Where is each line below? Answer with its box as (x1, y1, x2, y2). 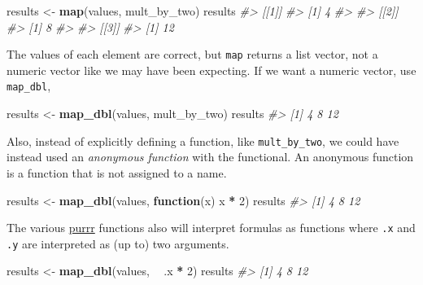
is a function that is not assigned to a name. (7, 164, 227, 181)
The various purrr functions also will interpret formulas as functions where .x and (7, 219, 416, 236)
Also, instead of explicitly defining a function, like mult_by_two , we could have (7, 132, 399, 149)
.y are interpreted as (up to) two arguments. (7, 235, 229, 252)
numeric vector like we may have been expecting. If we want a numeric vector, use (7, 61, 416, 78)
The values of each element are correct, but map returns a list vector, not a (7, 46, 378, 63)
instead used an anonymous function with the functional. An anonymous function (7, 148, 414, 165)
